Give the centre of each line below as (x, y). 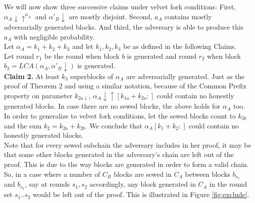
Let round (19, 56)
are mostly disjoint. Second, (111, 16)
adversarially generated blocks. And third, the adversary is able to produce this (124, 27)
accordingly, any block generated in (143, 184)
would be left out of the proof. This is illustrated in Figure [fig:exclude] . (141, 194)
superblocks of (92, 76)
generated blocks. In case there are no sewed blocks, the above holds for (112, 106)
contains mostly (188, 16)
